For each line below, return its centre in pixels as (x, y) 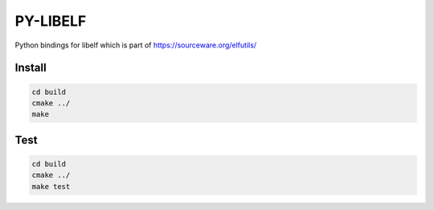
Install (31, 68)
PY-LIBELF (51, 21)
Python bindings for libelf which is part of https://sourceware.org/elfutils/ (136, 45)
